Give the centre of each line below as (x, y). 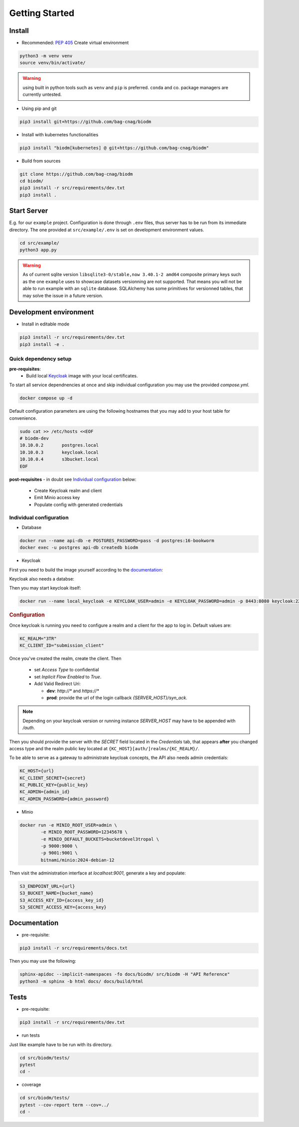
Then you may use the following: (43, 961)
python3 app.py (38, 250)
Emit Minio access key (57, 498)
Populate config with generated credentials (78, 505)
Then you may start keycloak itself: (45, 588)
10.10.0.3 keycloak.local (59, 452)
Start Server (29, 211)
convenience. (23, 418)
